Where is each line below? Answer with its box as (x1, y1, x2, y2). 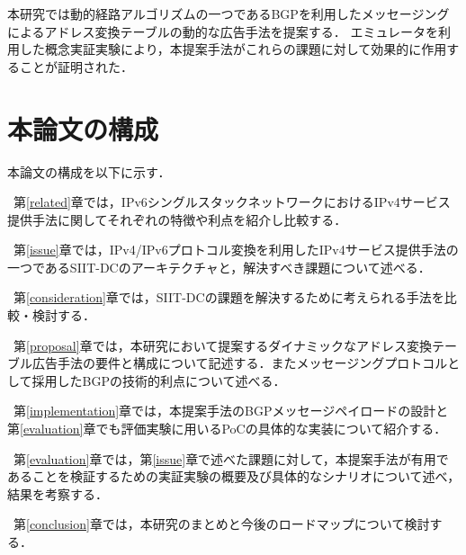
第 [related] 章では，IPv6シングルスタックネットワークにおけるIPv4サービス (13, 192, 451, 211)
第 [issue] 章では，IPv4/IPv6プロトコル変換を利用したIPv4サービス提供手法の (13, 240, 459, 259)
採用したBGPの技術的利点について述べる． (31, 371, 286, 389)
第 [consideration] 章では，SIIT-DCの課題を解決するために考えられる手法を (13, 288, 444, 307)
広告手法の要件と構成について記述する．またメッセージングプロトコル (31, 354, 448, 372)
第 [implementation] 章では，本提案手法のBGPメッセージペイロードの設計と (13, 401, 449, 420)
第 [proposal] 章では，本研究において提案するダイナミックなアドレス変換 (13, 336, 432, 354)
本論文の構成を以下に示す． (7, 162, 171, 181)
